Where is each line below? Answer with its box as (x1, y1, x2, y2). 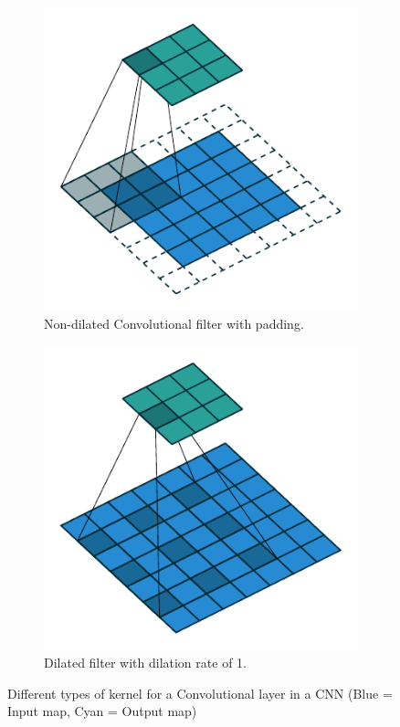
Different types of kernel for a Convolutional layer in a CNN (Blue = (7, 683, 393, 702)
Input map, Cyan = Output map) (7, 701, 197, 721)
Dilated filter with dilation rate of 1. (44, 653, 247, 672)
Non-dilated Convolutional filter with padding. (44, 314, 304, 333)
